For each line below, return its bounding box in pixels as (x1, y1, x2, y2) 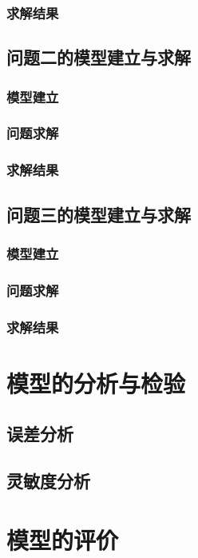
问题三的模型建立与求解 (6, 201, 191, 226)
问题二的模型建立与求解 (6, 45, 191, 70)
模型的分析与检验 (6, 366, 186, 399)
